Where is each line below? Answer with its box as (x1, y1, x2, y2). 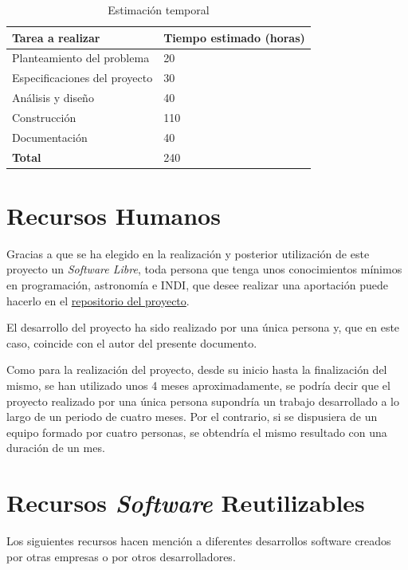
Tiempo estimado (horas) (163, 29, 305, 45)
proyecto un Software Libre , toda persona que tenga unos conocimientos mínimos (6, 261, 402, 277)
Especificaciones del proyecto (12, 69, 153, 86)
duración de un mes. (6, 439, 105, 456)
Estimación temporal (108, 2, 210, 18)
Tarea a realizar (12, 29, 100, 45)
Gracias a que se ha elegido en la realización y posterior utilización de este (6, 245, 370, 261)
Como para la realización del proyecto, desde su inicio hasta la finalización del (6, 361, 387, 378)
